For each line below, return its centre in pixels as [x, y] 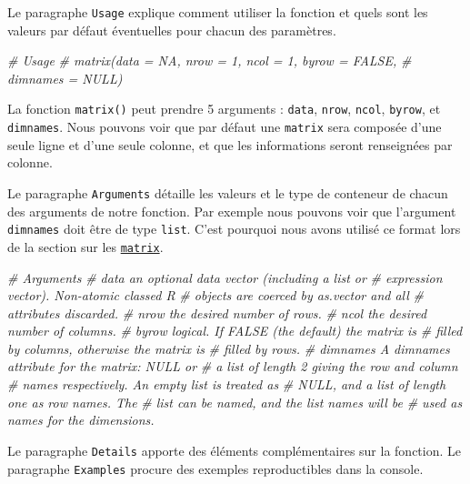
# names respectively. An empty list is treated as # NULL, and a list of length [227, 384]
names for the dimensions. [81, 420]
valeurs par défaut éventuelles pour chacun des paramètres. [172, 30]
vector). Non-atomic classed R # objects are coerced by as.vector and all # [215, 295]
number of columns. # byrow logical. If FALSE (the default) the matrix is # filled [235, 331]
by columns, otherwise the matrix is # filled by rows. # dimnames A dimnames [229, 348]
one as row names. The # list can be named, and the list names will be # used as [235, 402]
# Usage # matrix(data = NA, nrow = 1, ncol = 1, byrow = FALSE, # [210, 60]
